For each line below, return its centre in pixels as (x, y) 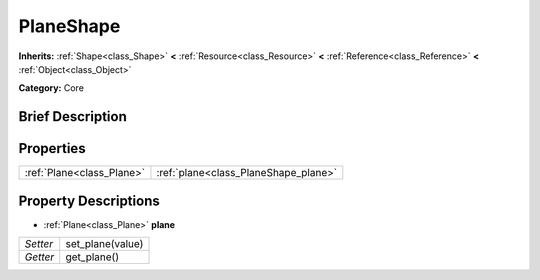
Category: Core (51, 88)
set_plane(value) (104, 244)
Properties (52, 148)
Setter (39, 244)
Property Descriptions (89, 200)
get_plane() (92, 257)
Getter (39, 257)
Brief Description (72, 116)
